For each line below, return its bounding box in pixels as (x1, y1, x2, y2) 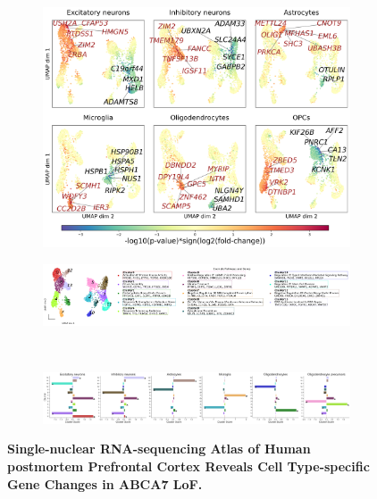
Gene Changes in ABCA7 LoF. (7, 474, 203, 493)
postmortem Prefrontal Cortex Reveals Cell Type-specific (7, 457, 370, 476)
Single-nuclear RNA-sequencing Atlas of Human (7, 439, 311, 458)
